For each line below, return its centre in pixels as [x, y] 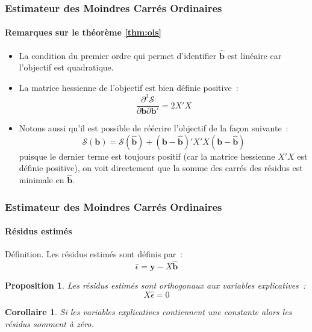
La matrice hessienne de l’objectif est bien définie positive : [129, 88]
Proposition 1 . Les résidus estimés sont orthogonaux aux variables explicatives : [155, 285]
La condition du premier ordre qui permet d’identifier [118, 55]
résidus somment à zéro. [49, 323]
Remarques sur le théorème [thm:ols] [83, 32]
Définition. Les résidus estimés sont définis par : [94, 254]
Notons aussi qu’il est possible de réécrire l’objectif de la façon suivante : [154, 128]
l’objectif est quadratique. [66, 67]
